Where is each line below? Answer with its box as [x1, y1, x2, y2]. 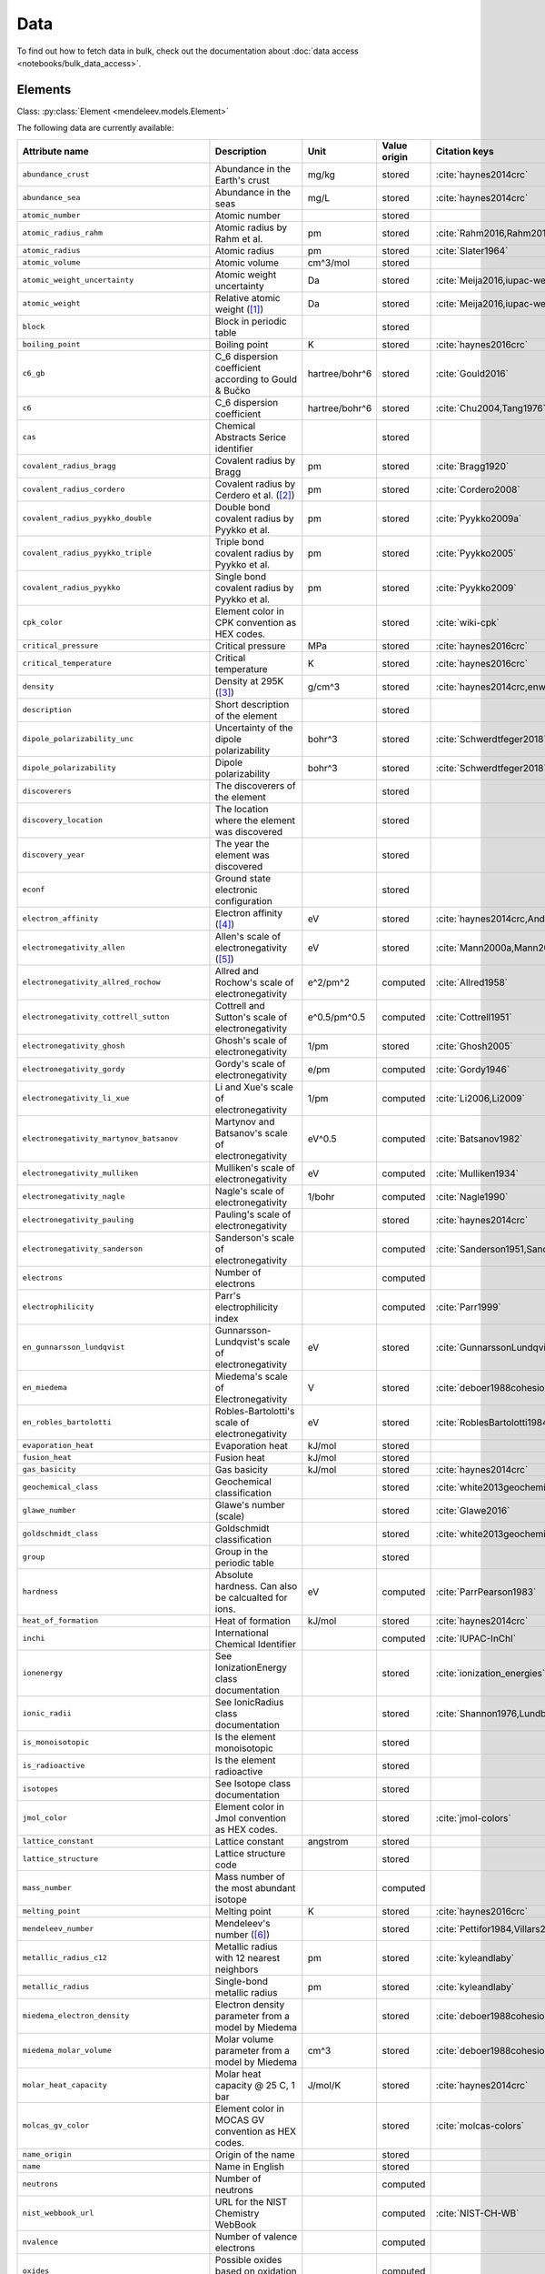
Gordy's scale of [214, 1057, 286, 1070]
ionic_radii [22, 1708, 72, 1718]
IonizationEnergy [214, 1661, 288, 1674]
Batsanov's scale [214, 1126, 288, 1139]
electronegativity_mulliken [22, 1169, 139, 1178]
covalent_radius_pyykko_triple [22, 548, 152, 558]
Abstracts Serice [214, 430, 286, 443]
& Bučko [214, 384, 251, 397]
